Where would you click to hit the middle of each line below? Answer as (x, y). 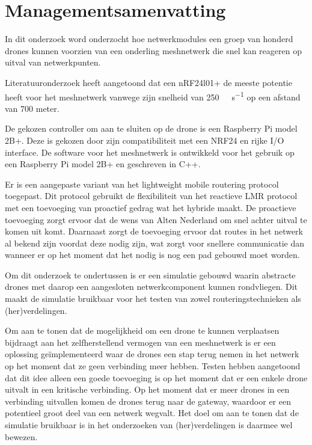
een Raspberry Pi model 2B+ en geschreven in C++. (103, 164)
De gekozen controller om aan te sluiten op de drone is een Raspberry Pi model (151, 128)
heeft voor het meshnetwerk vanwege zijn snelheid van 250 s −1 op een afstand (153, 96)
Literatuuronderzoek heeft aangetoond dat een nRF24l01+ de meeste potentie (148, 82)
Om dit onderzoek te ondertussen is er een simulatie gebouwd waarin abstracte (150, 275)
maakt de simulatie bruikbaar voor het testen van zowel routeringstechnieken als (153, 299)
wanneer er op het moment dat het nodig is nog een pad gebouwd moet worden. (152, 255)
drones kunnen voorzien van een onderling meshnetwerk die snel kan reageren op (153, 50)
